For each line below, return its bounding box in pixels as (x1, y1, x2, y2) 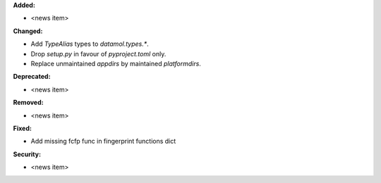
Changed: (13, 27, 43, 35)
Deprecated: (13, 72, 51, 81)
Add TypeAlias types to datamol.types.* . (30, 39, 150, 49)
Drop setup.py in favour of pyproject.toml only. (30, 49, 167, 58)
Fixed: (13, 124, 32, 132)
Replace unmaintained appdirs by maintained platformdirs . (30, 59, 201, 68)
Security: (13, 150, 42, 158)
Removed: (13, 99, 44, 107)
